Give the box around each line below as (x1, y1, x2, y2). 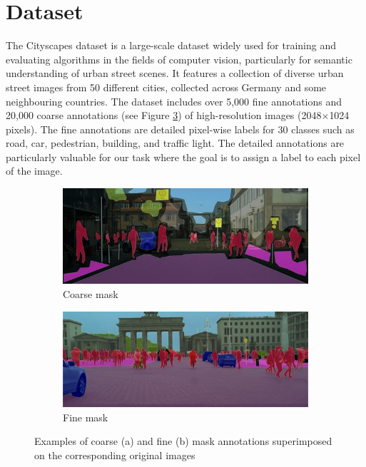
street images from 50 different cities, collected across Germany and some (6, 79, 327, 94)
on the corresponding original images (34, 447, 195, 462)
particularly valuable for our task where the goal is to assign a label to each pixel (6, 149, 361, 164)
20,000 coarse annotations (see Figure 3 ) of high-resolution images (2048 (6, 108, 322, 123)
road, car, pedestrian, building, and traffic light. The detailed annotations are (6, 135, 345, 150)
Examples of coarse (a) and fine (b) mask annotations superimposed (34, 433, 332, 448)
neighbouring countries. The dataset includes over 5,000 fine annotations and (6, 93, 342, 108)
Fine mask (63, 409, 108, 424)
